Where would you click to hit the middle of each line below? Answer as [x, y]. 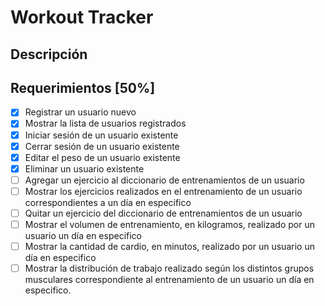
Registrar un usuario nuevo [80, 112]
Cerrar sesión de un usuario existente [102, 146]
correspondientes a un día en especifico [108, 202]
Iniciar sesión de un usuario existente [101, 135]
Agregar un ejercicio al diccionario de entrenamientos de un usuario [164, 180]
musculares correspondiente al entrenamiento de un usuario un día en [169, 280]
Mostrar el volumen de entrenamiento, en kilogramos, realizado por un [169, 224]
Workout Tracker [82, 17]
